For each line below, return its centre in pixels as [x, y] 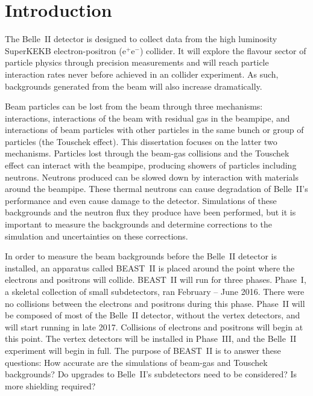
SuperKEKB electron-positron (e [65, 50]
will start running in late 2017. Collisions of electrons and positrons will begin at [154, 326]
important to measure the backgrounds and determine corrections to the [139, 224]
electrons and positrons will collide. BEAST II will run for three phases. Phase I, [156, 280]
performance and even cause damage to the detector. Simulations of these [141, 200]
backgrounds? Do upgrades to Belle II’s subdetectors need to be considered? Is [151, 374]
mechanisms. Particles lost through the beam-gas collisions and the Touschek [147, 153]
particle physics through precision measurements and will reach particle [137, 62]
